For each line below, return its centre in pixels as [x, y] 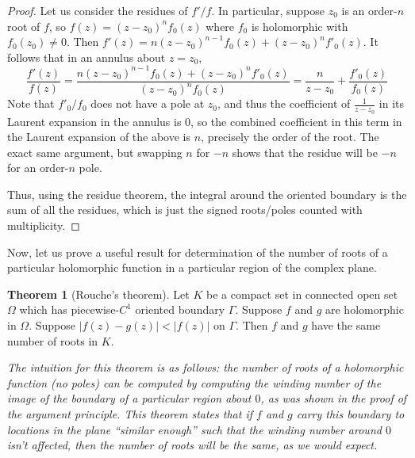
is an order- [369, 10]
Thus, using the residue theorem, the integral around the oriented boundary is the [207, 194]
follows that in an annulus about [86, 57]
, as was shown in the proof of [334, 398]
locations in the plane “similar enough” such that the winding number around [194, 429]
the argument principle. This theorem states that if [130, 414]
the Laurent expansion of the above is [99, 137]
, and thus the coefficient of [284, 103]
